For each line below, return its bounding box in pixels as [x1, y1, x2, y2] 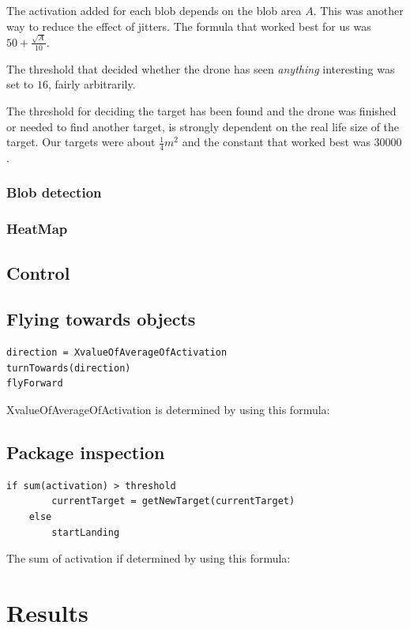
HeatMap [6, 219, 68, 239]
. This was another [313, 2, 404, 18]
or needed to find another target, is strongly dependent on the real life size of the [6, 118, 400, 134]
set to [6, 76, 34, 92]
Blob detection [6, 183, 102, 202]
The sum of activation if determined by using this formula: [6, 550, 291, 567]
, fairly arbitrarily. [47, 76, 136, 92]
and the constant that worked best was [182, 134, 371, 150]
